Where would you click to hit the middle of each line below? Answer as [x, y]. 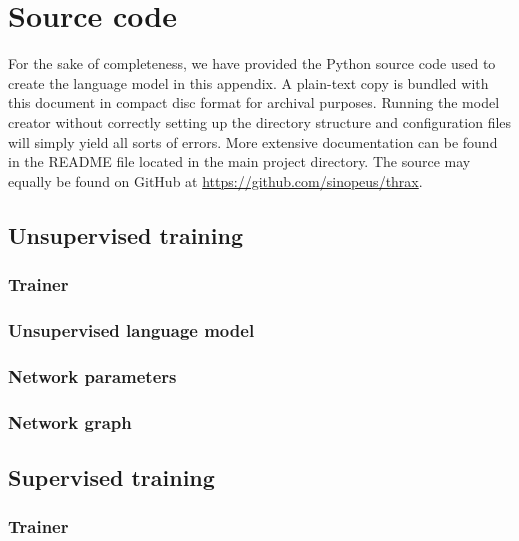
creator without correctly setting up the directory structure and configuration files [260, 121]
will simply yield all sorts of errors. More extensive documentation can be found [253, 141]
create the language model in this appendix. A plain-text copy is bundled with [248, 82]
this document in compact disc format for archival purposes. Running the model [254, 102]
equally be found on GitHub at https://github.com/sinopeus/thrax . [215, 180]
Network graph [70, 421]
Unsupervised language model [131, 329]
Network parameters [92, 375]
